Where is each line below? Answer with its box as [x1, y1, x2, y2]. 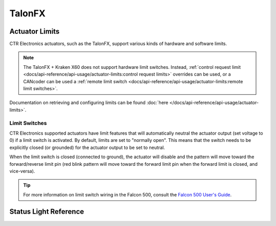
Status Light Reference [9, 207, 84, 216]
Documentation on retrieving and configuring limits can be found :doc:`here [9, 99, 169, 106]
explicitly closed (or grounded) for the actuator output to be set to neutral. [9, 144, 166, 150]
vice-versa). [9, 168, 35, 174]
